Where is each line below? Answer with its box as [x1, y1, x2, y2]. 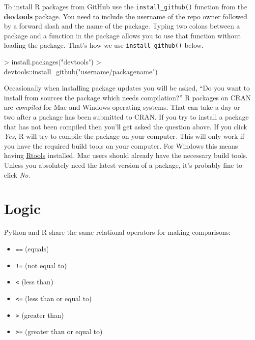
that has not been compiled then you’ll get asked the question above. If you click [4, 121, 247, 131]
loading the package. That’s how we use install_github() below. [4, 40, 204, 50]
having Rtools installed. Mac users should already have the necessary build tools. [4, 150, 248, 160]
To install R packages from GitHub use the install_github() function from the [4, 1, 248, 11]
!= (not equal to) [15, 260, 67, 270]
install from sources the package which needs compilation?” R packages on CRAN [4, 92, 251, 102]
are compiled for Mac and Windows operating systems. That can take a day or [4, 102, 240, 112]
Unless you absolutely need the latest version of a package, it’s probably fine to [4, 160, 243, 170]
